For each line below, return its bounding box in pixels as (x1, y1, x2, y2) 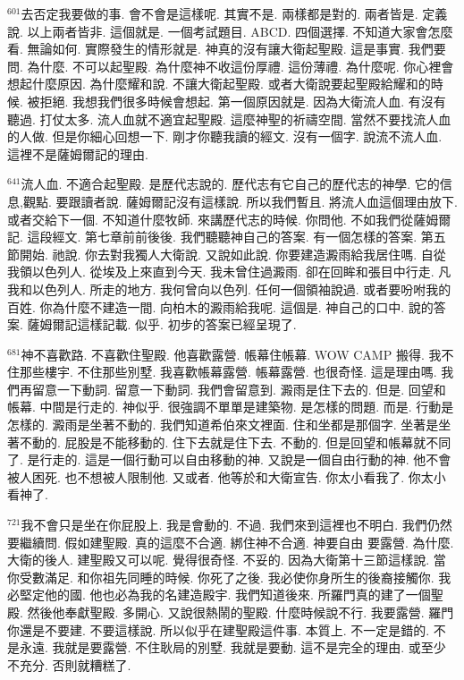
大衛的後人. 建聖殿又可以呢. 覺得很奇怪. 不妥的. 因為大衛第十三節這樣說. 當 (7, 550, 446, 569)
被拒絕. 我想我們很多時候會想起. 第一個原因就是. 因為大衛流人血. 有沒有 (27, 91, 446, 110)
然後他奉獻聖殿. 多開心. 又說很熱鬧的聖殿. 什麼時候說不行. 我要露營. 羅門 (27, 603, 454, 621)
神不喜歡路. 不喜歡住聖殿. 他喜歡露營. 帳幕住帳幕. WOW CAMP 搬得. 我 (21, 344, 442, 363)
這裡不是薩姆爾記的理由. (7, 144, 148, 163)
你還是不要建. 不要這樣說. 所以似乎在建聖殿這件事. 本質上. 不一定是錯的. (7, 620, 430, 639)
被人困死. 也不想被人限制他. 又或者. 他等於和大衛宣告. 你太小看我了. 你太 (7, 467, 434, 486)
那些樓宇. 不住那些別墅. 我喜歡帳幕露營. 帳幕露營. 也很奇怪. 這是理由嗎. (19, 362, 437, 381)
